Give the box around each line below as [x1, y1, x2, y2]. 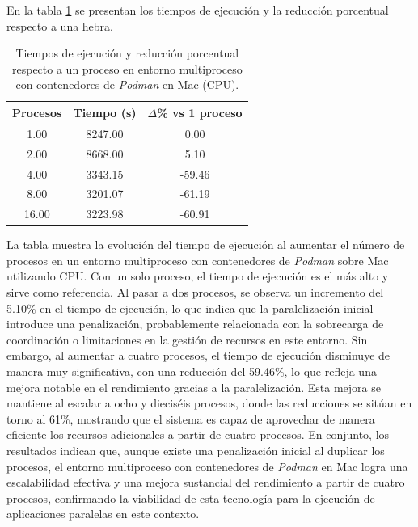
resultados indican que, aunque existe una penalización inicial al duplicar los [6, 442, 385, 458]
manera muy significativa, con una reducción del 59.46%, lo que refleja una [6, 363, 377, 380]
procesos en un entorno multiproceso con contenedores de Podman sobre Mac [6, 251, 389, 268]
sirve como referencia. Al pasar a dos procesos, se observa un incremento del [6, 284, 384, 301]
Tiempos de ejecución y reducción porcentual [15, 44, 239, 61]
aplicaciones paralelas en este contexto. [6, 505, 200, 522]
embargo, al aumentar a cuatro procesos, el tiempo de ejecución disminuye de [6, 347, 391, 364]
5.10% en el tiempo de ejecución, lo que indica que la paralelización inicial [6, 299, 374, 316]
